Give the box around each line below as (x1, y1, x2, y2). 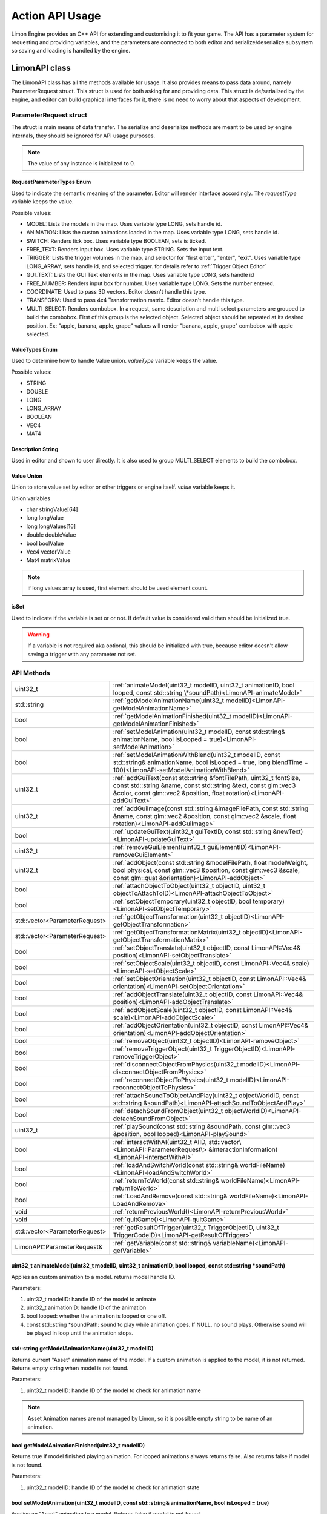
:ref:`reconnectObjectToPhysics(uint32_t (113, 1076, 228, 1084)
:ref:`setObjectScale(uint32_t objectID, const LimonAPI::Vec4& (113, 959, 291, 967)
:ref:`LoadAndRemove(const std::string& (113, 1192, 228, 1200)
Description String (11, 446, 59, 453)
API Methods (11, 669, 50, 677)
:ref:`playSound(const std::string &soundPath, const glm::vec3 (113, 1122, 291, 1131)
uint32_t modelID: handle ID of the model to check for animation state (26, 1484, 200, 1491)
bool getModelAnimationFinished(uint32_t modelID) (11, 1441, 145, 1449)
